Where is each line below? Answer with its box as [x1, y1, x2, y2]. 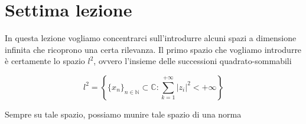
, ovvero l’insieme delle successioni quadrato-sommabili [93, 55, 292, 67]
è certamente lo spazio [5, 55, 85, 67]
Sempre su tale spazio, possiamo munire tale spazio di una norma [5, 108, 242, 120]
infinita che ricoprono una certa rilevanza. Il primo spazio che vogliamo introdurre [5, 43, 302, 55]
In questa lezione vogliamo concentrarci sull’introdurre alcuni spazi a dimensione [5, 32, 297, 44]
